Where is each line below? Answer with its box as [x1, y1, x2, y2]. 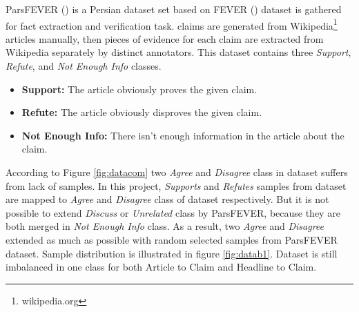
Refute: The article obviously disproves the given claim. [21, 105, 262, 119]
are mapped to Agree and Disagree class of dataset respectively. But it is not [6, 192, 329, 206]
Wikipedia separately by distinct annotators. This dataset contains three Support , [6, 45, 351, 59]
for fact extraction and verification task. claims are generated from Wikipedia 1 [6, 16, 338, 32]
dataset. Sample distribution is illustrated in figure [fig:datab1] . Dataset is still [6, 246, 338, 260]
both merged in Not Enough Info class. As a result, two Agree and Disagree [6, 219, 324, 233]
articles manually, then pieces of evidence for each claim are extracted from [6, 31, 324, 46]
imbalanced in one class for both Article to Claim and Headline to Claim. [6, 260, 317, 274]
